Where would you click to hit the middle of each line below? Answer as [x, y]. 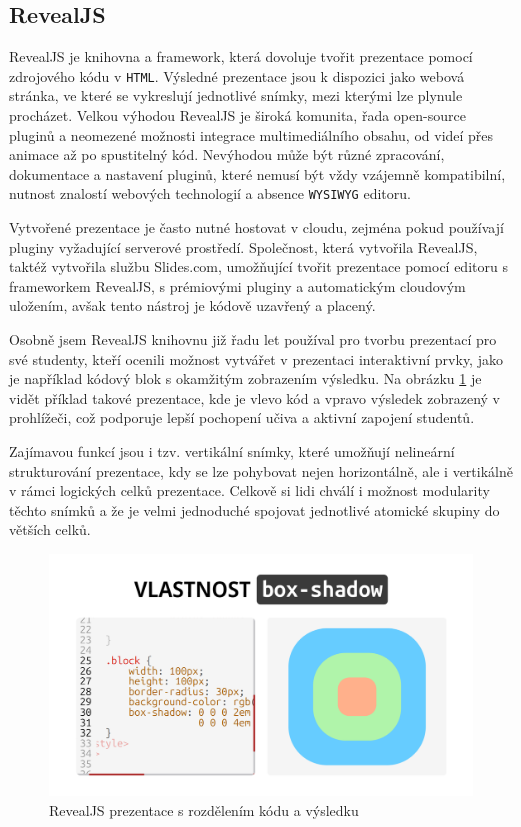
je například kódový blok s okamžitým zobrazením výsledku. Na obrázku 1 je [245, 378]
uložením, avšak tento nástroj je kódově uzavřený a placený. [192, 305]
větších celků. [50, 529]
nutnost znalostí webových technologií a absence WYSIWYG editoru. [210, 193]
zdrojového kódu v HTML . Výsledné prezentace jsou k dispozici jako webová [237, 75]
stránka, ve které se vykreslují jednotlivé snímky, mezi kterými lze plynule [236, 95]
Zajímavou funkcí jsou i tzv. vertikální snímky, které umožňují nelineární [232, 451]
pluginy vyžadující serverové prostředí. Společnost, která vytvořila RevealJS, [243, 246]
